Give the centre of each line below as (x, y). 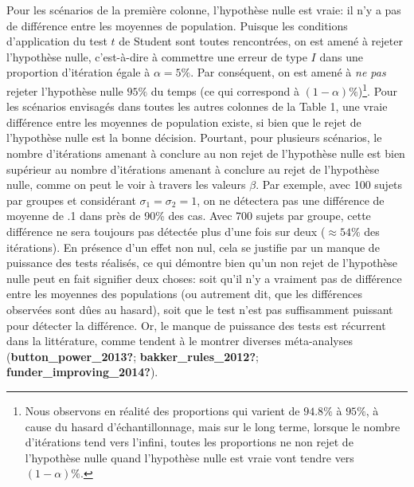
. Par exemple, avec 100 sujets (329, 185)
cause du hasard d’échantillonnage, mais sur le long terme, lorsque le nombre (213, 426)
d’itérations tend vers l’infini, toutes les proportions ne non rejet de (189, 442)
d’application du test (57, 41)
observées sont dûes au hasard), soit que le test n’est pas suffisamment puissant (200, 309)
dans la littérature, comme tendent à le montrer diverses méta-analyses (180, 341)
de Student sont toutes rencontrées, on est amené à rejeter (261, 41)
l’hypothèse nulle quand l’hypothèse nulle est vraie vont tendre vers (189, 457)
